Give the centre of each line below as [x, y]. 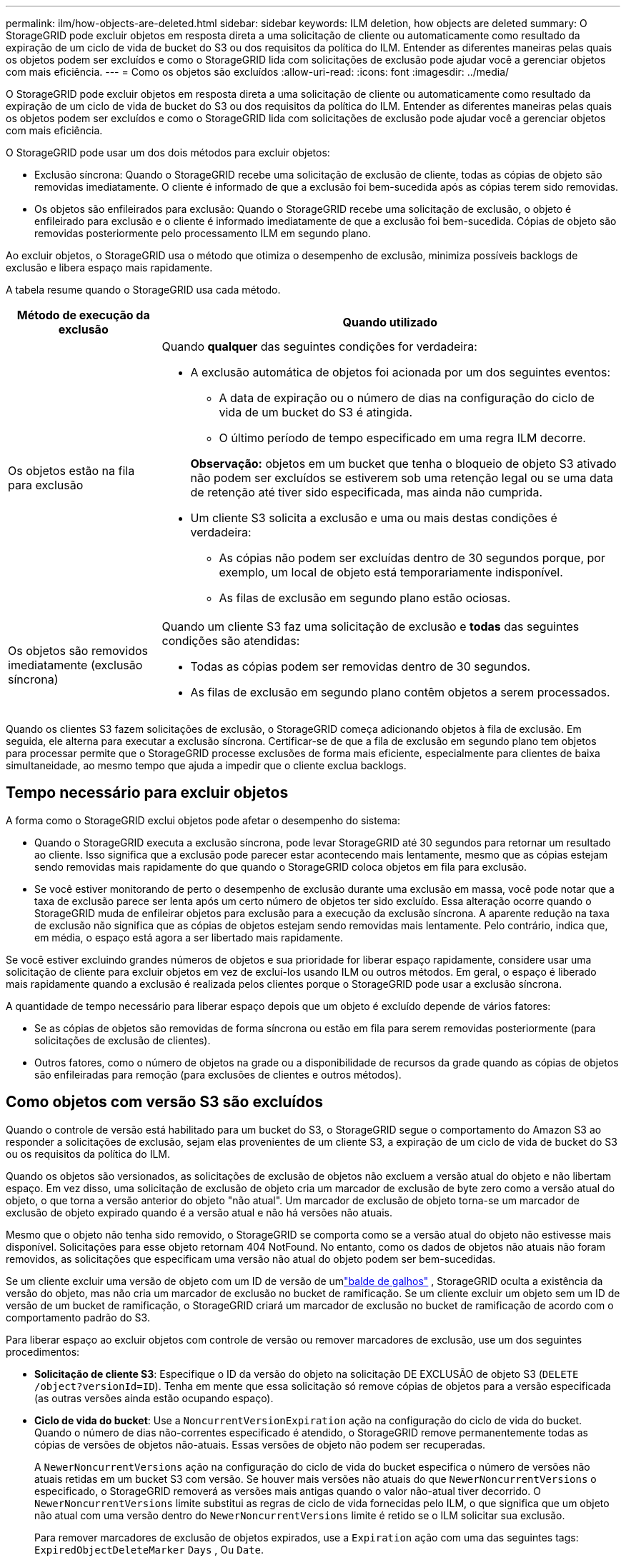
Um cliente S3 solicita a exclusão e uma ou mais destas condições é [374, 518]
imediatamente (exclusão [75, 665]
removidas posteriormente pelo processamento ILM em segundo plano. [203, 233]
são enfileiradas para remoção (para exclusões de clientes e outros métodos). [218, 1074]
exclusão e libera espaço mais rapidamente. [109, 267]
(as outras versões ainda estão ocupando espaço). [154, 1398]
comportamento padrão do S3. [78, 1317]
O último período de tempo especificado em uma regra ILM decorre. [402, 438]
